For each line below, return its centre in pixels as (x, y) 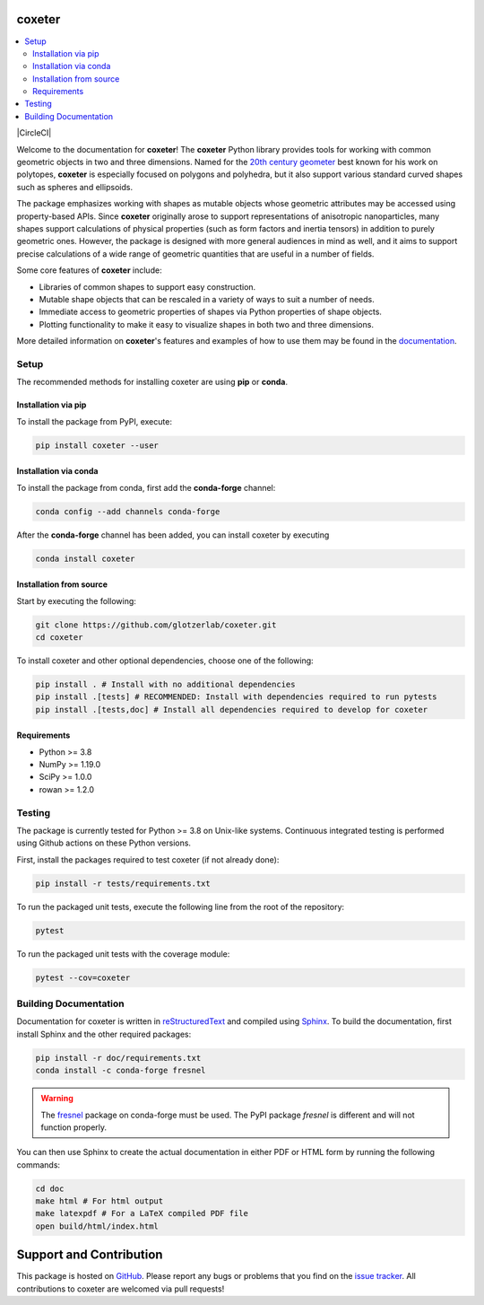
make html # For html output (99, 1201)
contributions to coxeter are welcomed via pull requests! (121, 1289)
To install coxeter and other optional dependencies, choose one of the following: (165, 661)
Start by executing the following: (76, 600)
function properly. (74, 1127)
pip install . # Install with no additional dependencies (165, 684)
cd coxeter (59, 637)
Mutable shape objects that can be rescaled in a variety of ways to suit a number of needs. (207, 299)
